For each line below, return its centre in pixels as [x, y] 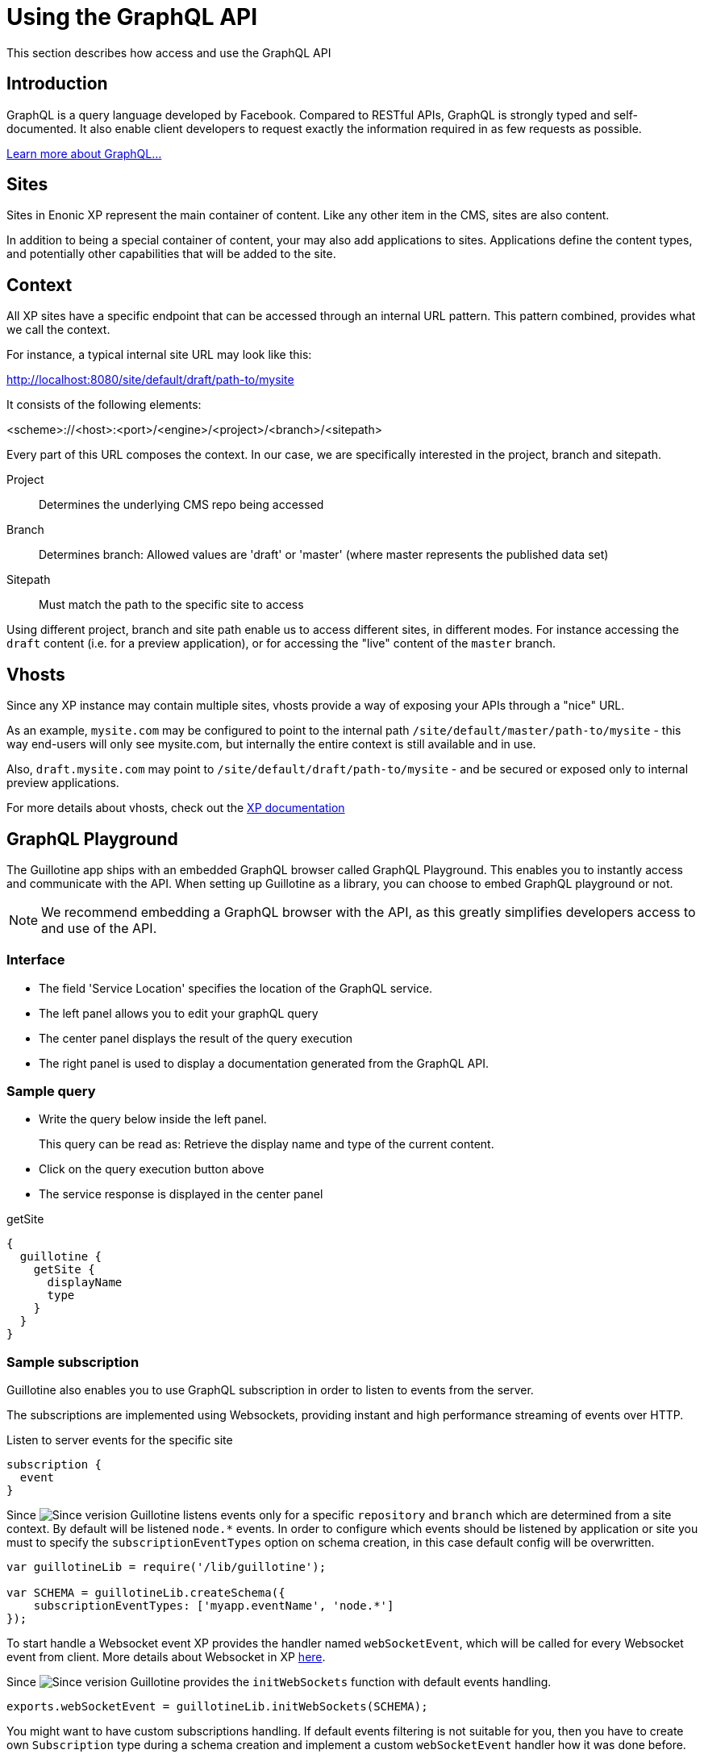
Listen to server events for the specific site [120, 1440]
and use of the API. [99, 928]
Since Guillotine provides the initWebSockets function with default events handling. [279, 1682]
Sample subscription [73, 1362]
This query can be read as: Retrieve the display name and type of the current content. [267, 1144]
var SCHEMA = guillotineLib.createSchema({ [146, 1593]
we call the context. [58, 330]
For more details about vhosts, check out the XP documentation [176, 808]
